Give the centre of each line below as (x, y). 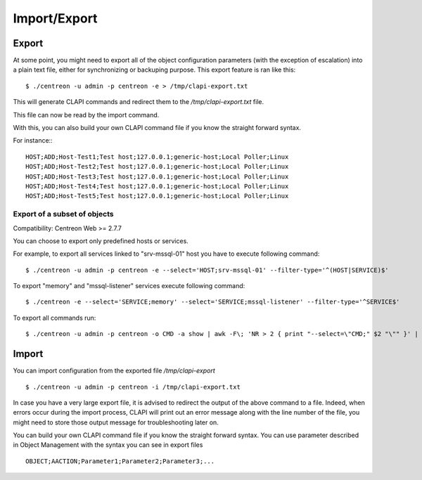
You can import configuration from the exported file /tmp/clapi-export (114, 371)
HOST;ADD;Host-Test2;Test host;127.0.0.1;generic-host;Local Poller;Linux (157, 167)
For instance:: (33, 141)
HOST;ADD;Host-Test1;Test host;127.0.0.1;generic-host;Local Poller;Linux (157, 157)
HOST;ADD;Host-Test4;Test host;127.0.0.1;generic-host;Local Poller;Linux (157, 186)
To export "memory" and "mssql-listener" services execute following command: (129, 286)
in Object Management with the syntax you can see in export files (108, 445)
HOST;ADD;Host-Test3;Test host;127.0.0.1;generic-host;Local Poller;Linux (157, 176)
